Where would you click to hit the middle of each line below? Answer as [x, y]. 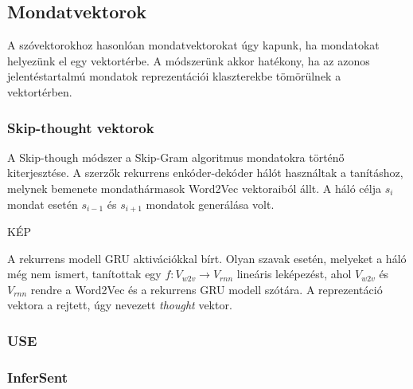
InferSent [38, 377]
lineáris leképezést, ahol [294, 274]
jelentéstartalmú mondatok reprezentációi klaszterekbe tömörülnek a [174, 76]
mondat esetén [43, 204]
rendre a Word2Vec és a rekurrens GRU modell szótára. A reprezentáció [206, 289]
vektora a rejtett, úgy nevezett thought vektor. [120, 305]
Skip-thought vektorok [81, 127]
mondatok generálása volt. [210, 204]
